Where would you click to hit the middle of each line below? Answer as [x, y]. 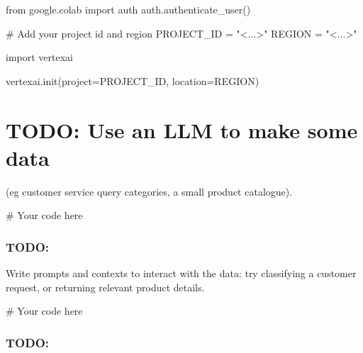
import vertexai [39, 57]
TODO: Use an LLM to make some [182, 129]
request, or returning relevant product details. [105, 287]
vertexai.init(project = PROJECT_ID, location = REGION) [133, 80]
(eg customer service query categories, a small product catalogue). [149, 191]
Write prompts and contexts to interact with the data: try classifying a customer [181, 273]
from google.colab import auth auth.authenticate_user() [128, 9]
